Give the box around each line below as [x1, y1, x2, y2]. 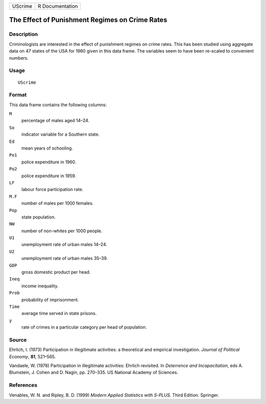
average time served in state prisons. [21, 311, 97, 316]
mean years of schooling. [21, 145, 73, 151]
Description [9, 31, 38, 38]
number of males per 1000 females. [21, 200, 94, 206]
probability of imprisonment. [21, 297, 79, 303]
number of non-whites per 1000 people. [21, 228, 103, 234]
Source [9, 336, 27, 343]
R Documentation [37, 3, 78, 9]
